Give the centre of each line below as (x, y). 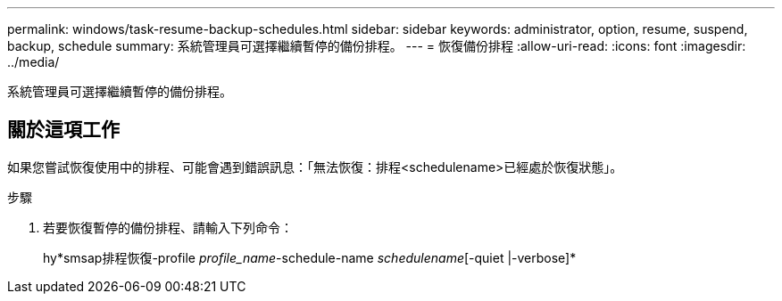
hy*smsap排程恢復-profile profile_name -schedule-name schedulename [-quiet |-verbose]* (310, 257)
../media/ (33, 62)
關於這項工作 (63, 130)
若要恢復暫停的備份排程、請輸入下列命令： (168, 227)
